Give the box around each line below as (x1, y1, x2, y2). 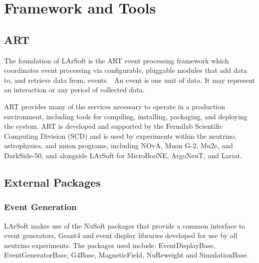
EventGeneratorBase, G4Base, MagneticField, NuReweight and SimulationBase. (4, 250, 249, 260)
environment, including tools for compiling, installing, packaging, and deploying (4, 111, 248, 121)
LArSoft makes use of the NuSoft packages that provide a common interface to (4, 220, 246, 231)
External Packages (4, 174, 101, 190)
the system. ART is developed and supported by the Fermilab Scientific (4, 121, 223, 131)
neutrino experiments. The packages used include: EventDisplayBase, (4, 240, 216, 250)
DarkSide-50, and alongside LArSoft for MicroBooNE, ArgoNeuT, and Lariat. (4, 150, 242, 160)
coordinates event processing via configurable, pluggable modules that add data (4, 65, 247, 75)
